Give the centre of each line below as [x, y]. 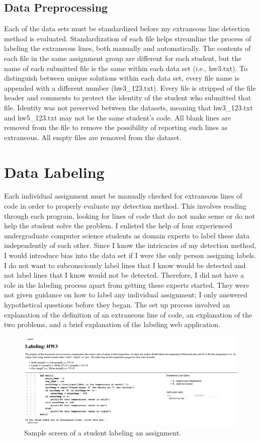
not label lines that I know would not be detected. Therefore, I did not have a [124, 275]
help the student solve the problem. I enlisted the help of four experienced [118, 226]
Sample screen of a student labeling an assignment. [103, 433]
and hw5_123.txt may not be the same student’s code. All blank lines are [118, 117]
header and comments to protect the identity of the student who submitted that [128, 98]
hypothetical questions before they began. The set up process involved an [117, 304]
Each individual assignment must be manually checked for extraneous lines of [123, 196]
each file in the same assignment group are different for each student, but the [123, 58]
